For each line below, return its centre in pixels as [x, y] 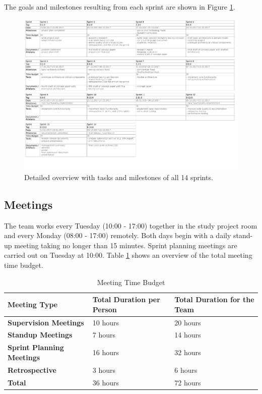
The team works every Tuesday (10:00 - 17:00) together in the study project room [131, 225]
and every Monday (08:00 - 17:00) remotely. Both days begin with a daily [118, 235]
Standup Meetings [40, 335]
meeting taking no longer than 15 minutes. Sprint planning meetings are [126, 245]
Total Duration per [126, 299]
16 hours [106, 352]
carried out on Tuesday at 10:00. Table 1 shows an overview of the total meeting [128, 255]
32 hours [188, 352]
